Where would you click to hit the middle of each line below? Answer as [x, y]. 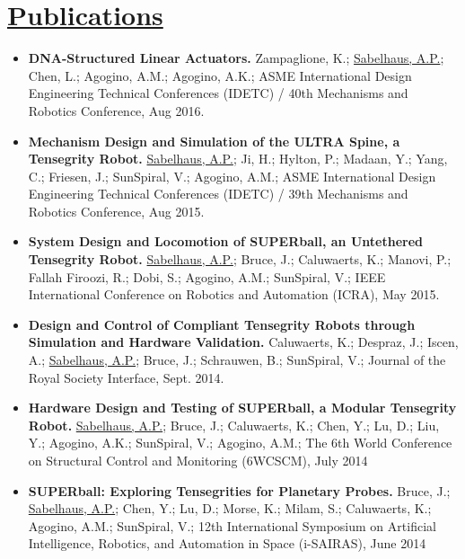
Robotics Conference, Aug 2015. [116, 211]
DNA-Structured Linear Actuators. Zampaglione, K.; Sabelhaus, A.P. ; [236, 58]
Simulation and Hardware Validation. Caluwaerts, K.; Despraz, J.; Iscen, [243, 342]
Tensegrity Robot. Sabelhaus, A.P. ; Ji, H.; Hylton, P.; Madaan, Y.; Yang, [238, 159]
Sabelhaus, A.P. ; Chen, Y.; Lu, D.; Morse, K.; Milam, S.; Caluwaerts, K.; [230, 508]
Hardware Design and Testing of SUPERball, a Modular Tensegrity [242, 408]
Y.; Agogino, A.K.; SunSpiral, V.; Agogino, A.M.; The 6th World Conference [240, 443]
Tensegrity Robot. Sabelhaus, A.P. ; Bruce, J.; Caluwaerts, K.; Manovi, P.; [240, 259]
